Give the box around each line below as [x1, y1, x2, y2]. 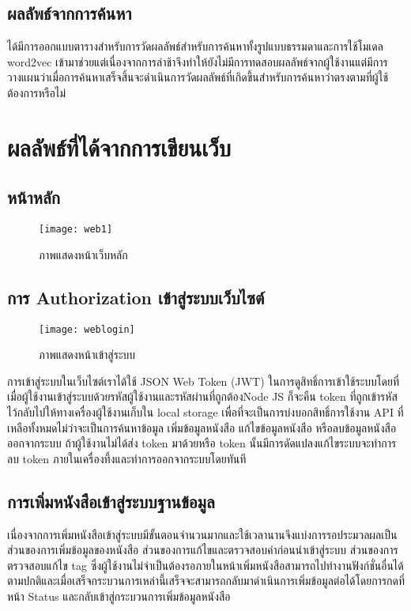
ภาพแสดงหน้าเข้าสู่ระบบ [39, 346, 136, 363]
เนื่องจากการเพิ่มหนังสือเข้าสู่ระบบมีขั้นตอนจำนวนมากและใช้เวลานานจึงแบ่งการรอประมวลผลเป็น [7, 526, 398, 542]
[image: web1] [39, 224, 113, 236]
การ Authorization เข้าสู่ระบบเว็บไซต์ [7, 285, 265, 309]
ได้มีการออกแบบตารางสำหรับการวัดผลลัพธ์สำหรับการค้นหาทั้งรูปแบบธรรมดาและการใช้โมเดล [7, 38, 383, 55]
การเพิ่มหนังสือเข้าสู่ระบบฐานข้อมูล [7, 488, 215, 513]
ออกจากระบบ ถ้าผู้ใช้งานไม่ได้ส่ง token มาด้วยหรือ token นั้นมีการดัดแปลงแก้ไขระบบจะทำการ [7, 435, 397, 451]
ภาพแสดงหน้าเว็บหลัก [39, 246, 128, 262]
